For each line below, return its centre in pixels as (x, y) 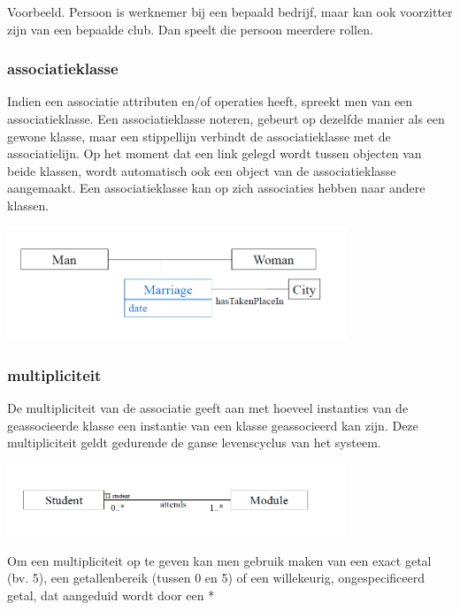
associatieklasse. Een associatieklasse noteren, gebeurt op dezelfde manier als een (226, 118)
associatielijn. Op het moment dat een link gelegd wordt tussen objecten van (215, 153)
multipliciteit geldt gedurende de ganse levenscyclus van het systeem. (194, 442)
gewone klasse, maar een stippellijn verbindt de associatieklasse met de (199, 136)
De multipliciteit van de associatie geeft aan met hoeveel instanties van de (208, 408)
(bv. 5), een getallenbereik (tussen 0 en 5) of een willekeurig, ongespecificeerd (216, 578)
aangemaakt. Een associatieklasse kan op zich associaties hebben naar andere (216, 188)
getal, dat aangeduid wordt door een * (111, 595)
